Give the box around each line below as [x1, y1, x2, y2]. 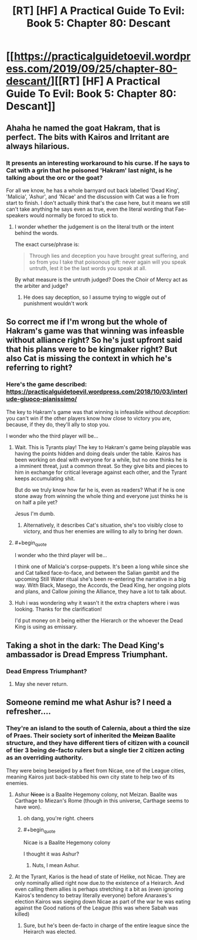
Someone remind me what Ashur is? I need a [6, 698, 172, 707]
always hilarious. [6, 141, 70, 151]
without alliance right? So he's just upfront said [6, 335, 183, 345]
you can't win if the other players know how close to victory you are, [6, 415, 172, 422]
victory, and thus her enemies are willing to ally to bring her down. [23, 527, 184, 535]
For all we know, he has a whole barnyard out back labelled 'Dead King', [6, 187, 180, 194]
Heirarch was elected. [23, 928, 77, 935]
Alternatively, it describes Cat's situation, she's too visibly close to [23, 521, 184, 528]
